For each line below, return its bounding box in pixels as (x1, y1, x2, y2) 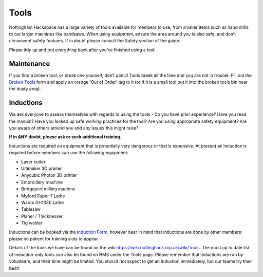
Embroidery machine (21, 179, 63, 185)
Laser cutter (21, 159, 46, 165)
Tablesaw (21, 206, 41, 212)
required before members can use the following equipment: (9, 150, 129, 156)
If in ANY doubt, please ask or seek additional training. (9, 134, 122, 140)
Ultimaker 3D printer (21, 166, 62, 171)
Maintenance (9, 59, 50, 68)
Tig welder (21, 220, 43, 226)
